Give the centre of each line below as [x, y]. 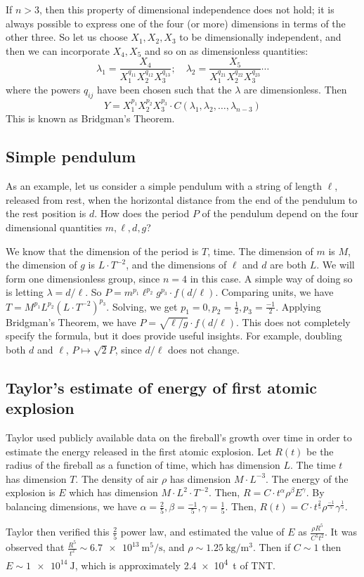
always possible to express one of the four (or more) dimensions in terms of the [176, 23]
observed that [35, 547]
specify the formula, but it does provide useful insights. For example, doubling [174, 336]
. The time [313, 465]
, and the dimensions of [176, 265]
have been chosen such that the [164, 90]
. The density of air [117, 478]
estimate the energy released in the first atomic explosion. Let [139, 451]
